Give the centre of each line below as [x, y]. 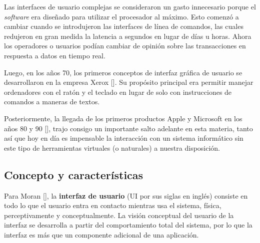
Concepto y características [74, 174]
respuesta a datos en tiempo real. [55, 55]
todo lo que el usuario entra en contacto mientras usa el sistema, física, [113, 205]
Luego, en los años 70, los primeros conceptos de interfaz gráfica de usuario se [123, 72]
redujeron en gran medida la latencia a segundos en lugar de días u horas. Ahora [128, 36]
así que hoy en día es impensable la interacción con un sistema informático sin [124, 138]
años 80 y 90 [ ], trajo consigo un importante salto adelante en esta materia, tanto [128, 128]
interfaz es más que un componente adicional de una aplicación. [101, 234]
